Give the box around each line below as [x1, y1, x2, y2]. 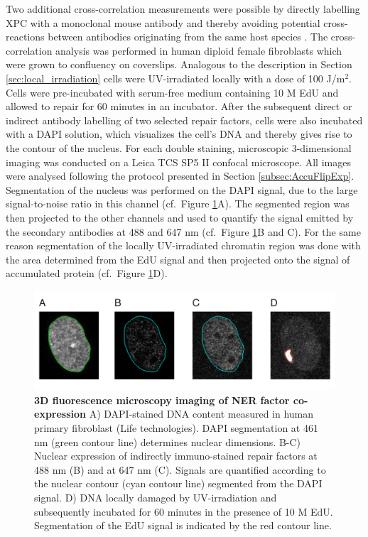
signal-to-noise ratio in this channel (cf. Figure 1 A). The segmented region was [6, 196, 350, 211]
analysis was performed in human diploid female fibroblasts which [55, 43, 342, 58]
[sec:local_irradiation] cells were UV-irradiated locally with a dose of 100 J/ [6, 70, 337, 85]
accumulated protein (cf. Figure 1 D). [6, 266, 168, 281]
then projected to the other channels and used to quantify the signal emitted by [6, 210, 354, 224]
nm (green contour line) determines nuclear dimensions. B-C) [34, 434, 301, 449]
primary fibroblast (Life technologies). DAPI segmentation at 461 [34, 421, 318, 435]
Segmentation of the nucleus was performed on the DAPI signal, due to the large [6, 182, 358, 197]
